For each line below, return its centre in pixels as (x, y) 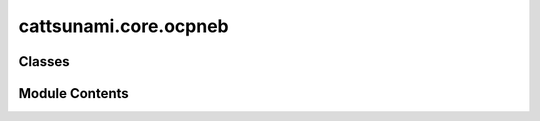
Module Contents (73, 93)
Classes (44, 61)
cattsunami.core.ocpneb (123, 26)
